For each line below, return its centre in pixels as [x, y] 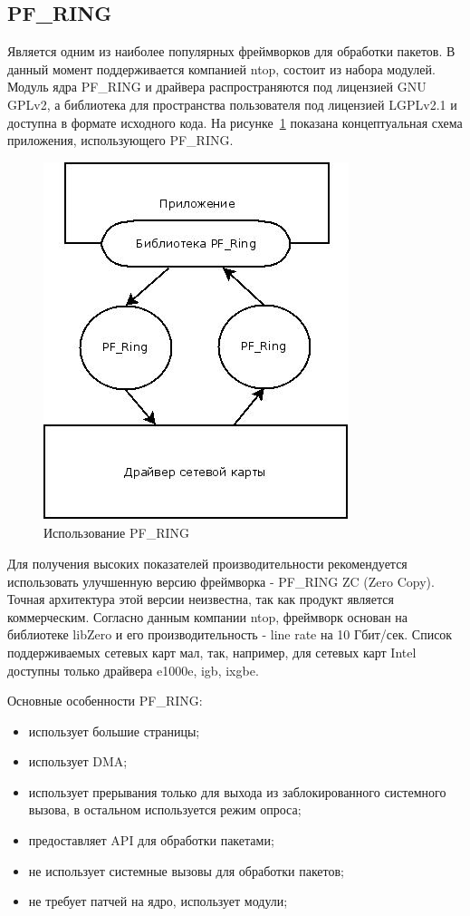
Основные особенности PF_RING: [105, 701]
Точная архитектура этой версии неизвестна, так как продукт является [201, 599]
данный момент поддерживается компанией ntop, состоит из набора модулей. [221, 68]
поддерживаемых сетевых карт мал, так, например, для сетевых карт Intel [212, 652]
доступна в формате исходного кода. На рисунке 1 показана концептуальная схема [235, 122]
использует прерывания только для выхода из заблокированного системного [237, 791]
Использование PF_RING [116, 533]
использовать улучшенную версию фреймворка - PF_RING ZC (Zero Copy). [221, 581]
